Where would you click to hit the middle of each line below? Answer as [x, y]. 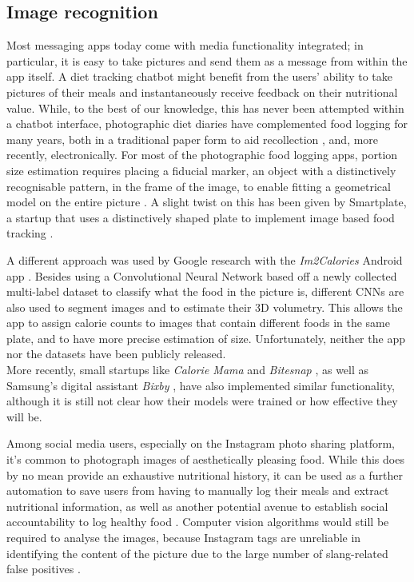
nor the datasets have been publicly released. [116, 354]
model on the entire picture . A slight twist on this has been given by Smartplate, [207, 202]
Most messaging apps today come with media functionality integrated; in [185, 45]
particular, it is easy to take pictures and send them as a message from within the [207, 60]
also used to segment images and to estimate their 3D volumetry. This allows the [205, 307]
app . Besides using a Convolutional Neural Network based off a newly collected [202, 275]
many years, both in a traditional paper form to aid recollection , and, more [193, 139]
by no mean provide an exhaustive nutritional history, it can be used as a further [205, 474]
